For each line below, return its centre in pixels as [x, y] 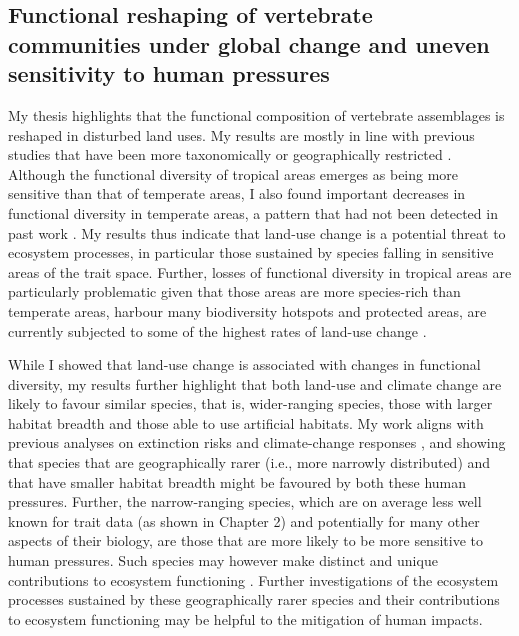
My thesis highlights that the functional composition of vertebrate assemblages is [256, 114]
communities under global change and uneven [249, 43]
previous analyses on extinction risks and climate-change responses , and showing [257, 442]
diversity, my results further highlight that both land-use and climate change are [255, 383]
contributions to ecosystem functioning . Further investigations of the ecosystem [253, 579]
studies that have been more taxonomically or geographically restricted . [230, 154]
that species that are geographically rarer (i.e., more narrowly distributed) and [249, 462]
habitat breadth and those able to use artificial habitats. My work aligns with [246, 422]
